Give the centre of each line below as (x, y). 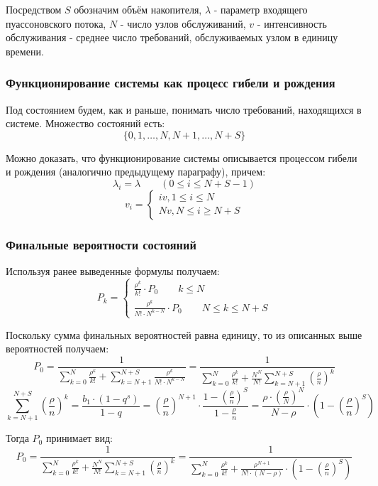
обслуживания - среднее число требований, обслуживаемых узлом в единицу (172, 37)
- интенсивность (292, 23)
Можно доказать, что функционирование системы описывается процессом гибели (182, 157)
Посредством (34, 9)
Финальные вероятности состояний (101, 244)
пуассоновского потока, (56, 23)
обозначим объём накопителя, (138, 9)
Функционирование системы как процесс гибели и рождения (171, 83)
